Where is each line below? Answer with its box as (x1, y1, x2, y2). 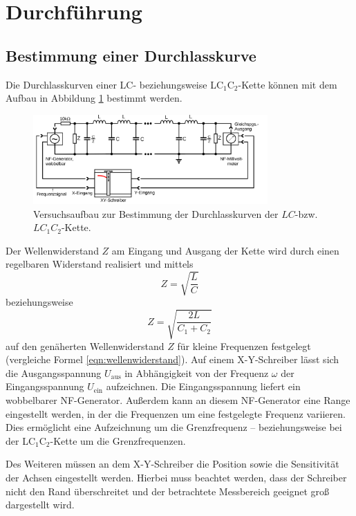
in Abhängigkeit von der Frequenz (124, 365, 269, 380)
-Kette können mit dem (238, 77, 337, 91)
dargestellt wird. (6, 497, 75, 512)
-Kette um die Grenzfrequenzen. (50, 433, 186, 448)
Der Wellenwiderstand (6, 243, 99, 257)
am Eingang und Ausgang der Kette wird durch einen (111, 243, 339, 257)
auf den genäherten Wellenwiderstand (6, 338, 165, 353)
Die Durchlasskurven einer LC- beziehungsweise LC (6, 77, 223, 91)
